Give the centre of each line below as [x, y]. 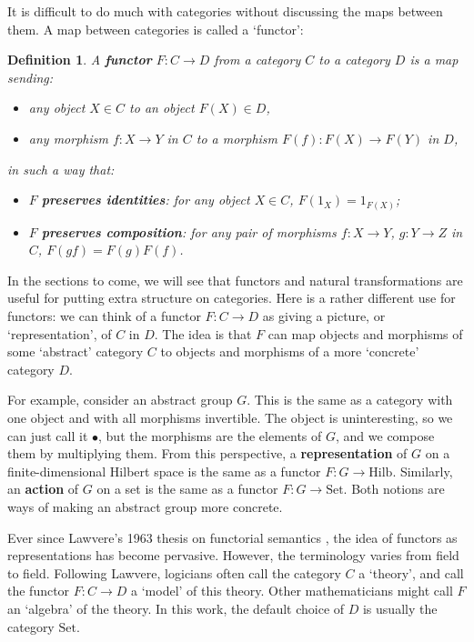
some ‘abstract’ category [76, 351]
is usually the [400, 608]
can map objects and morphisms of [365, 333]
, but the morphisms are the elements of [210, 435]
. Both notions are [394, 489]
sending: [30, 77]
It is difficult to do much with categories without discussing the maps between [225, 11]
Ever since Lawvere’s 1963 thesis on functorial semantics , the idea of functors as [232, 537]
